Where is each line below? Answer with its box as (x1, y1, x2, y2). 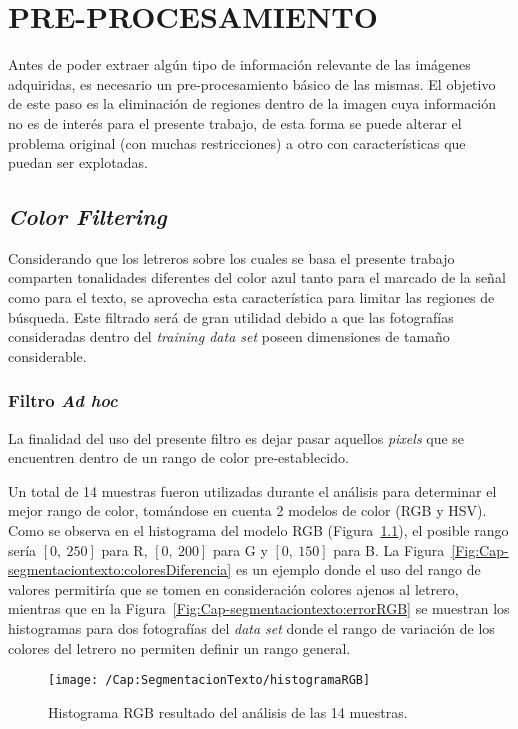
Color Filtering (8, 201, 167, 232)
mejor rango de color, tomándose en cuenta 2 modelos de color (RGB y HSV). (8, 500, 487, 521)
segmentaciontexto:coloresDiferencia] (8, 559, 232, 580)
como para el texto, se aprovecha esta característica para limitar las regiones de (8, 287, 495, 308)
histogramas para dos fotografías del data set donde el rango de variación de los (8, 618, 495, 639)
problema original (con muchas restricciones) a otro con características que (8, 132, 466, 153)
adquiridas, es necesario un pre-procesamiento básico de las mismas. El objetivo (8, 73, 496, 94)
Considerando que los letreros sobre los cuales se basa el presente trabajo (8, 247, 455, 268)
